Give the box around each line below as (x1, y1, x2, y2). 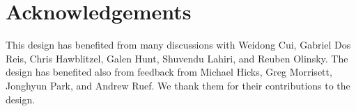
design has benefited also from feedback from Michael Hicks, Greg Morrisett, (6, 65, 332, 79)
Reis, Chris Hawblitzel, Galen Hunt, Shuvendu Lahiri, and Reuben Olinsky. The (6, 51, 348, 65)
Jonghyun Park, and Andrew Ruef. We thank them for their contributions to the (6, 78, 350, 92)
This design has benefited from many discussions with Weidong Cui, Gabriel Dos (6, 37, 351, 52)
